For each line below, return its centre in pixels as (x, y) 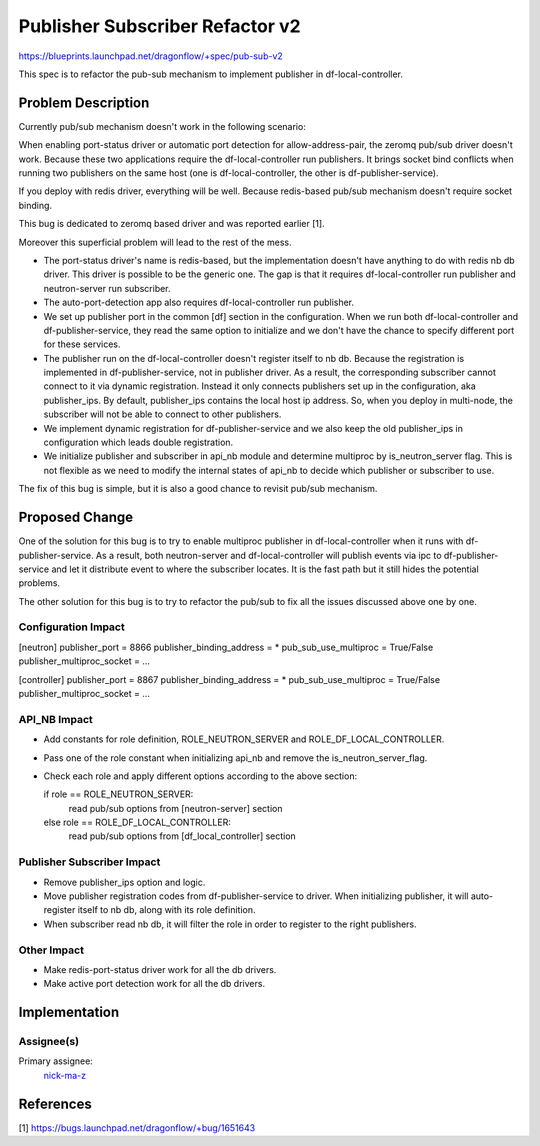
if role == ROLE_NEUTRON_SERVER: (118, 794)
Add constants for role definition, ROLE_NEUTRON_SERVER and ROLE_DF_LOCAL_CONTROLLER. (244, 739)
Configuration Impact (71, 627)
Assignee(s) (49, 1042)
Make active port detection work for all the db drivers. (154, 984)
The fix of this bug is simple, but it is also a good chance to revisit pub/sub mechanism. (198, 489)
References (55, 1103)
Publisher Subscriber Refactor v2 (159, 26)
